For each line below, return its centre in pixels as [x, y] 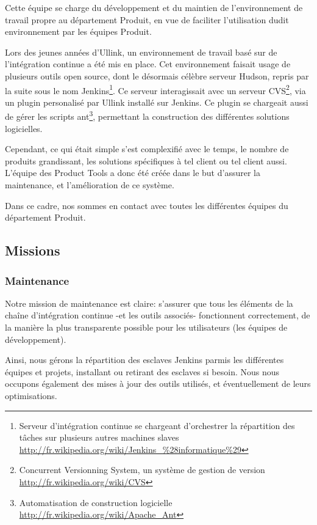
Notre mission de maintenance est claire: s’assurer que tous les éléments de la [149, 303]
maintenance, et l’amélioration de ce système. [90, 185]
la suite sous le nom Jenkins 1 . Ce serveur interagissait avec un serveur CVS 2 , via [155, 89]
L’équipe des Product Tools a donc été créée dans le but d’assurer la [133, 173]
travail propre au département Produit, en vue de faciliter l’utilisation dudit [147, 19]
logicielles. [24, 128]
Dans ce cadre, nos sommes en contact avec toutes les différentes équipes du [147, 205]
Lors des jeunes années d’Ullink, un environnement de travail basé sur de [141, 52]
